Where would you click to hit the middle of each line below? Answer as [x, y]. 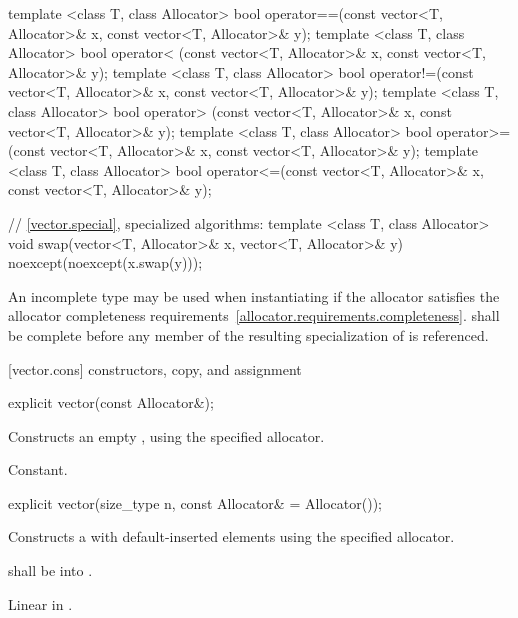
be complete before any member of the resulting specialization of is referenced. [248, 334]
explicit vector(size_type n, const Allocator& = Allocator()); [195, 502]
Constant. [38, 469]
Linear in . [40, 603]
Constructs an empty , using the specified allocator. [166, 435]
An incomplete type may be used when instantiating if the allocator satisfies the [254, 295]
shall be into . [50, 570]
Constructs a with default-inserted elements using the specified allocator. [231, 536]
